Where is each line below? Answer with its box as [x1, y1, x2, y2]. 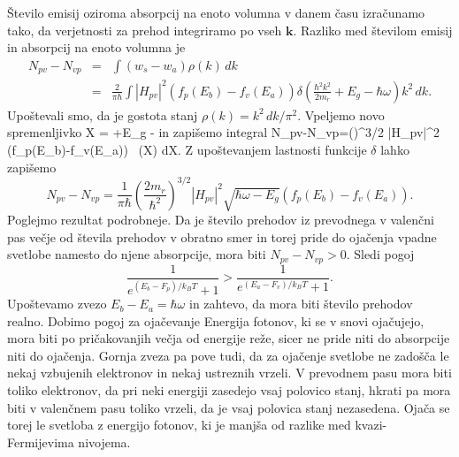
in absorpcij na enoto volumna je [7, 38, 186, 57]
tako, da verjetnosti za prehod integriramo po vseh [7, 20, 282, 39]
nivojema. [78, 432, 131, 451]
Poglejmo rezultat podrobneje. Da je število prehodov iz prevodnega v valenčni [7, 210, 434, 229]
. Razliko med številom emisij [293, 20, 453, 39]
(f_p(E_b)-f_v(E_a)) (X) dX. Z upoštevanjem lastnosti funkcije [7, 140, 367, 158]
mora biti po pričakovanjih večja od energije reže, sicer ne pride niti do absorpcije [7, 329, 450, 347]
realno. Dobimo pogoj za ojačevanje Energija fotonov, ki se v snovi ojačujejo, [7, 311, 425, 330]
